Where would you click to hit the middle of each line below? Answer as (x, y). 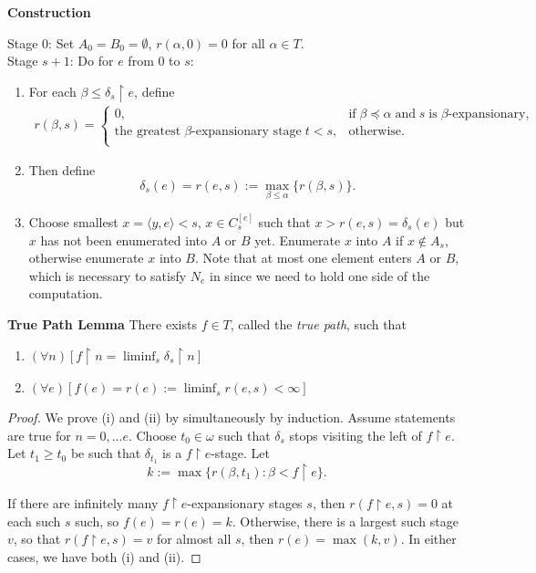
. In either (428, 539)
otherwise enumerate (86, 258)
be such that (106, 453)
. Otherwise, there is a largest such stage (345, 521)
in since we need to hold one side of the (320, 275)
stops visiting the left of (356, 435)
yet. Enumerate (298, 240)
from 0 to (154, 61)
